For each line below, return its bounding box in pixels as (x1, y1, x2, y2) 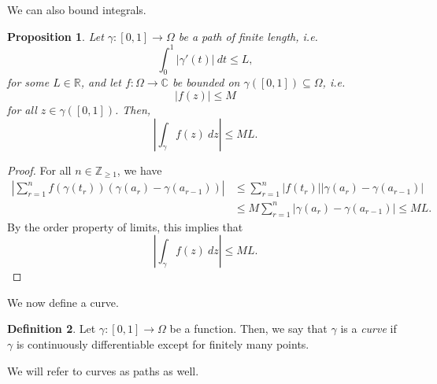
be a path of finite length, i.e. (178, 28, 318, 44)
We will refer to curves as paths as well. (7, 362, 199, 378)
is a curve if (340, 320, 397, 337)
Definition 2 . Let (7, 320, 96, 337)
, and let (80, 74, 121, 90)
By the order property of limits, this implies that (7, 218, 243, 234)
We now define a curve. (7, 294, 119, 310)
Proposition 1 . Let (7, 28, 104, 44)
